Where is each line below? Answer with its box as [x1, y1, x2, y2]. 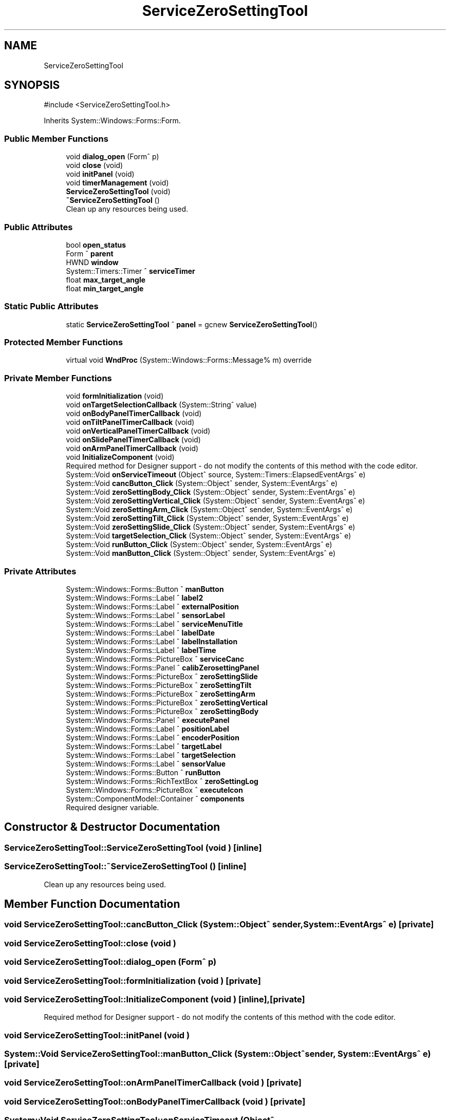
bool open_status [66, 240, 126, 249]
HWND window [66, 257, 119, 267]
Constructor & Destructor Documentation [4, 820, 220, 834]
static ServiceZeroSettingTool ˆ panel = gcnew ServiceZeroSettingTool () [66, 320, 317, 329]
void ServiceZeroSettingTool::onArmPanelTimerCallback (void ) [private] [4, 1077, 302, 1088]
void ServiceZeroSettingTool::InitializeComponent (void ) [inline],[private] [4, 994, 305, 1004]
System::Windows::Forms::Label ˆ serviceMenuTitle [66, 619, 243, 628]
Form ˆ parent [66, 249, 114, 258]
